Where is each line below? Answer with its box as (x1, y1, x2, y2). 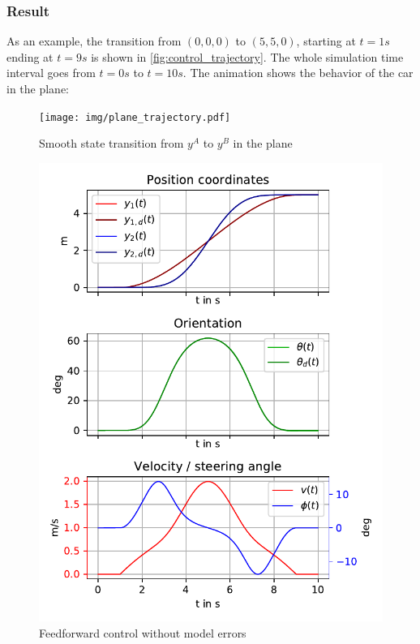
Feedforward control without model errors (39, 624, 246, 641)
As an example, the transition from (6, 32, 182, 49)
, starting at (296, 32, 356, 49)
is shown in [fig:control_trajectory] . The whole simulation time (91, 48, 404, 65)
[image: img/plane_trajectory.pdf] (39, 111, 231, 123)
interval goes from (6, 64, 96, 81)
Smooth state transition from (39, 135, 184, 152)
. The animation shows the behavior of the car (182, 64, 414, 81)
